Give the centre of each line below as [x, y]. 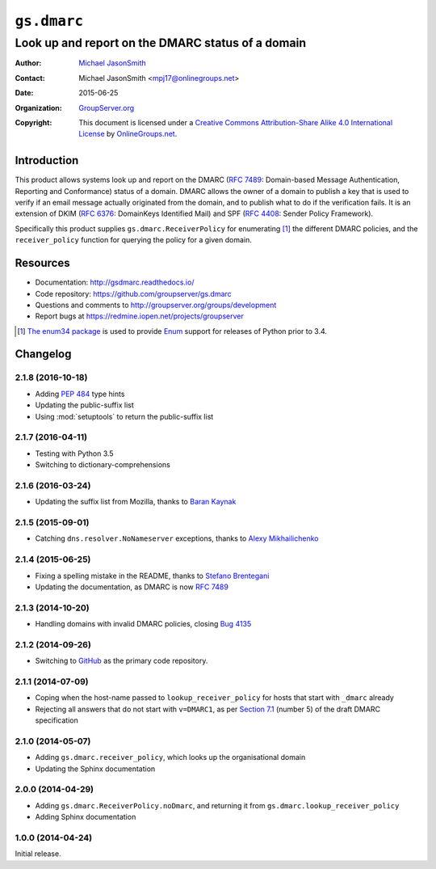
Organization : [38, 108]
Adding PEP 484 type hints [80, 394]
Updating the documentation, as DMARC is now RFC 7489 [132, 587]
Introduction [47, 160]
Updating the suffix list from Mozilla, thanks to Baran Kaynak [136, 502]
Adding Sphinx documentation [86, 817]
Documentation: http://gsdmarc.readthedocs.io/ [115, 282]
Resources [42, 263]
